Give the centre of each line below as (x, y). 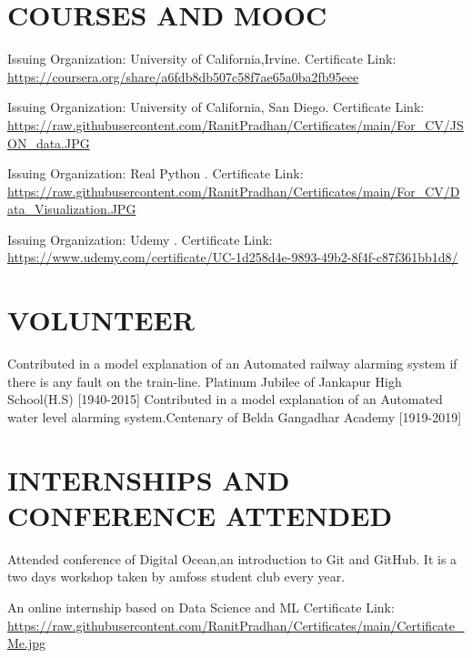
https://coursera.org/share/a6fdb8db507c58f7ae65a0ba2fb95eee (183, 76)
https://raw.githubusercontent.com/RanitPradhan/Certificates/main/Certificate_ (236, 625)
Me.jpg (27, 643)
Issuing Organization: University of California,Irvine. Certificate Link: (202, 59)
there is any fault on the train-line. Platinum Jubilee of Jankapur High (205, 381)
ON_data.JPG (49, 142)
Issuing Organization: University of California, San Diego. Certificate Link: (216, 107)
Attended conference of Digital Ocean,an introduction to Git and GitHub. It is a (232, 558)
